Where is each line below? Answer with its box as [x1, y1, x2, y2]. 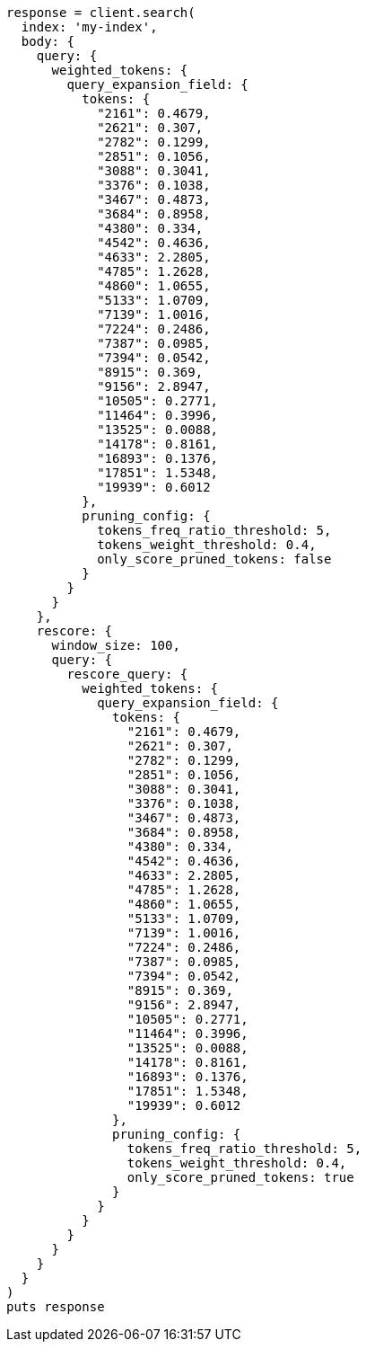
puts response [6, 1300, 105, 1314]
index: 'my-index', [21, 20, 158, 34]
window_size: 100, [51, 638, 180, 652]
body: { [21, 34, 74, 49]
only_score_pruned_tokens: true [126, 1170, 354, 1185]
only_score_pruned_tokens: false [97, 552, 332, 566]
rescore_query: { [66, 667, 188, 681]
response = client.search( [6, 5, 196, 20]
